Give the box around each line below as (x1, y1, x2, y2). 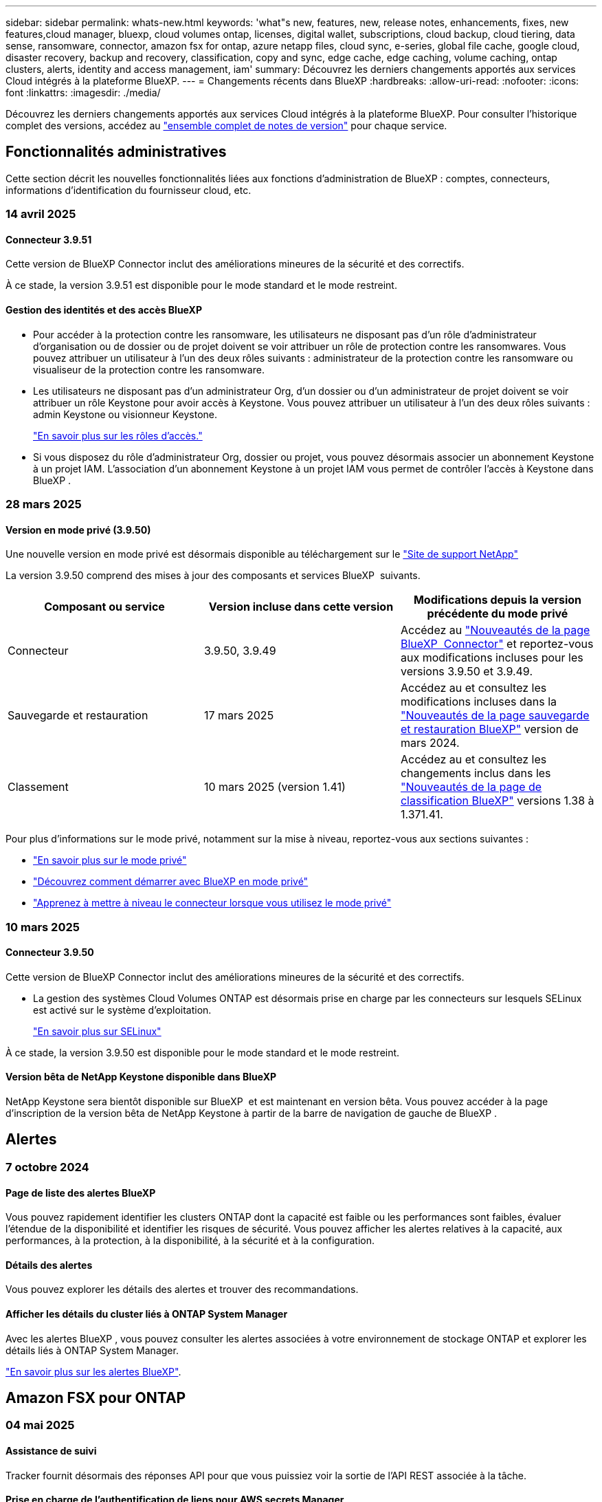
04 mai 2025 (5, 1418, 75, 1433)
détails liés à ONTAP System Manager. (5, 1344, 179, 1356)
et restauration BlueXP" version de (400, 722, 579, 737)
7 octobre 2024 (5, 1160, 89, 1174)
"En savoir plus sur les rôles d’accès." (33, 429, 203, 442)
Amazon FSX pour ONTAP (5, 1389, 186, 1406)
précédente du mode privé (427, 607, 568, 621)
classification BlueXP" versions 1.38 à (400, 794, 594, 808)
